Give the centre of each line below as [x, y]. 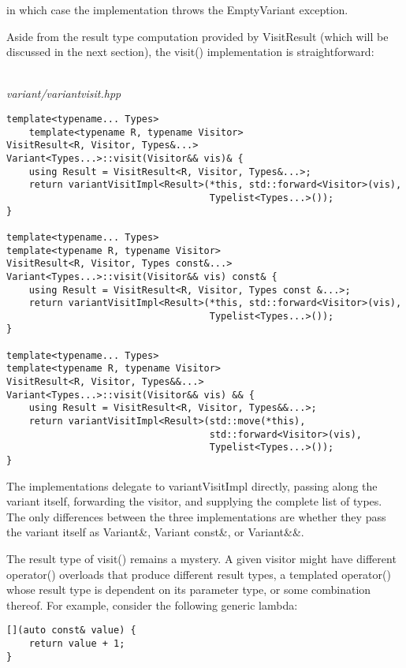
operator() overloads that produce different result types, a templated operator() [199, 574]
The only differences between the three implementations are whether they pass [196, 516]
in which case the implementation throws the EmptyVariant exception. [177, 9]
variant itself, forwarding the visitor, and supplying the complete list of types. [194, 501]
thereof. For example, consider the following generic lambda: [152, 605]
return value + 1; [77, 644]
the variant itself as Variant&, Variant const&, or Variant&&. [155, 532]
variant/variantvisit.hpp [64, 93]
